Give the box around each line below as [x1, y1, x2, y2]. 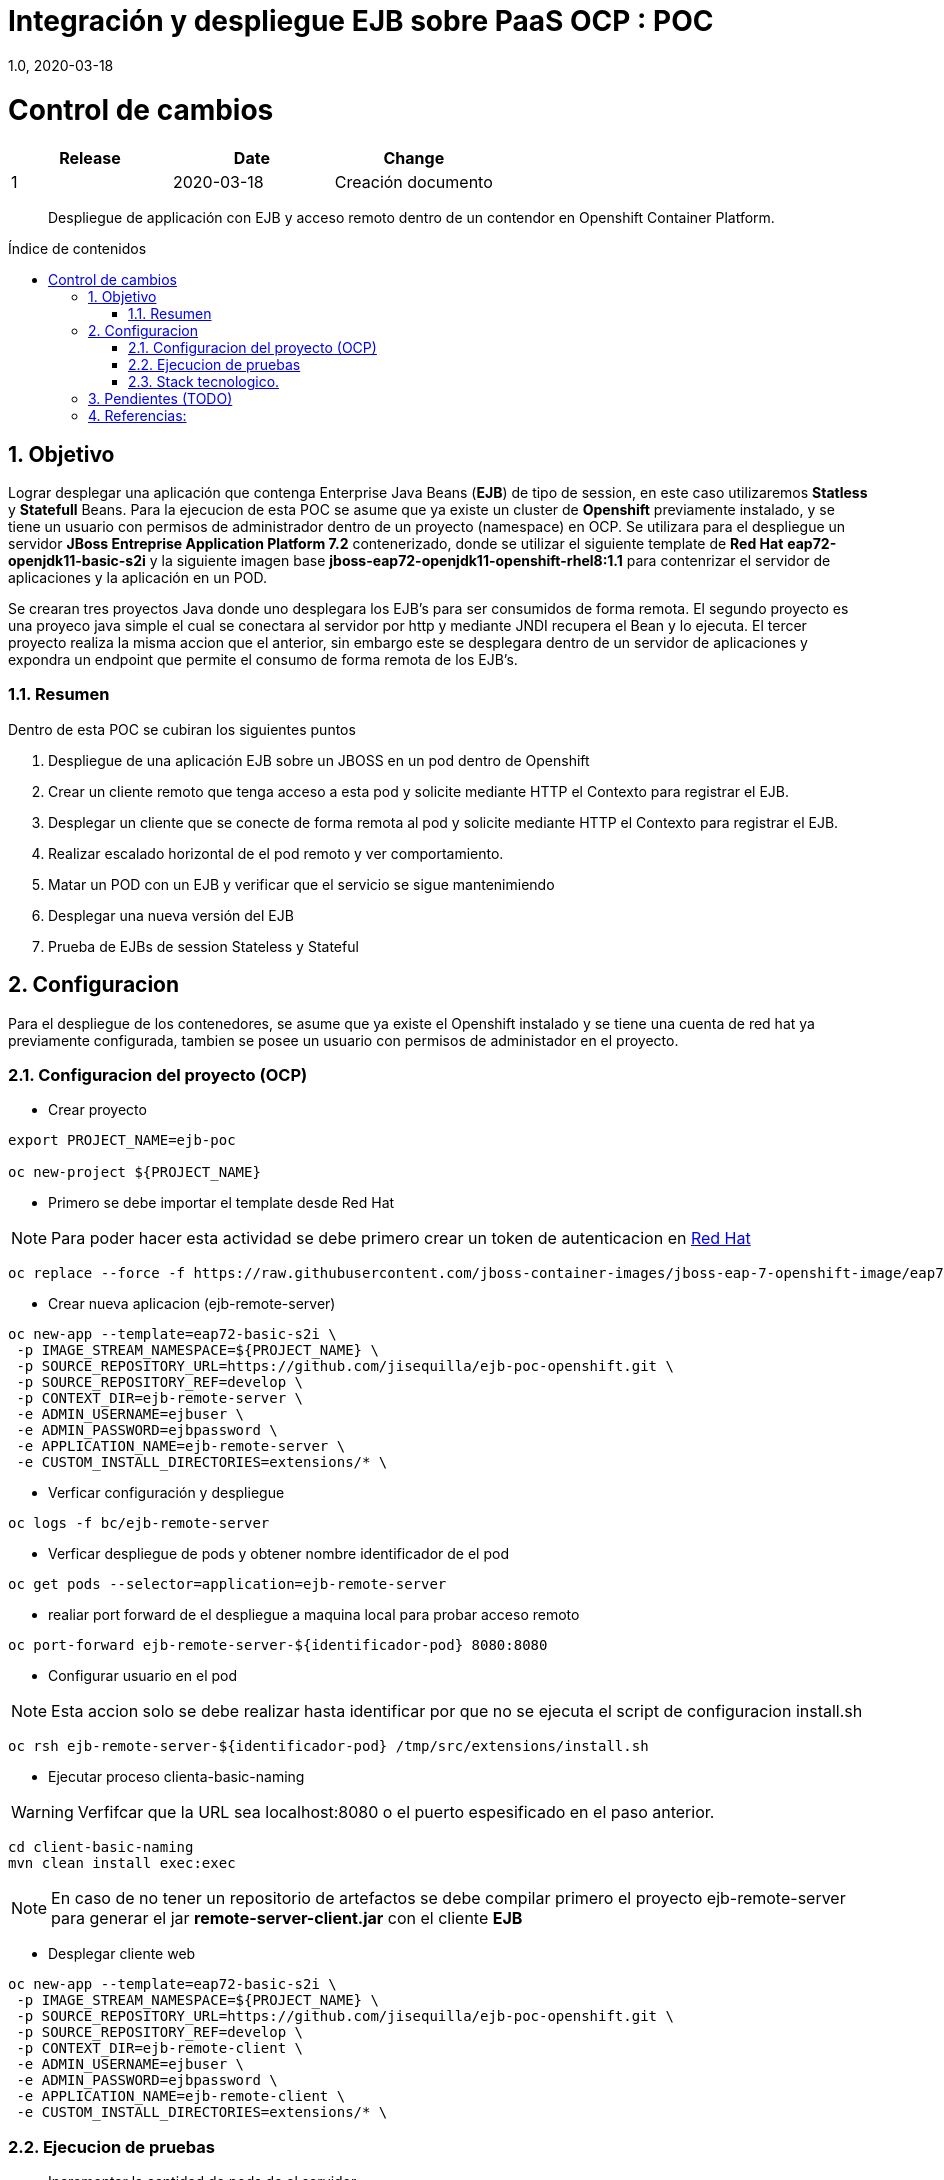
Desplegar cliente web [48, 1945, 196, 1963]
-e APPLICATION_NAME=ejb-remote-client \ [16, 2088, 346, 2105]
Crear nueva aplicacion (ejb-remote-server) [48, 1295, 336, 1313]
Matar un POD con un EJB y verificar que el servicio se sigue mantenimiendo [48, 875, 555, 893]
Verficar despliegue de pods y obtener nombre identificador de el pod [48, 1545, 509, 1563]
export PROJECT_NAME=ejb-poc [8, 1132, 236, 1149]
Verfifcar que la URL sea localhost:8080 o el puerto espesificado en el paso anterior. [77, 1802, 715, 1823]
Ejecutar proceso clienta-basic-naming [48, 1768, 305, 1786]
